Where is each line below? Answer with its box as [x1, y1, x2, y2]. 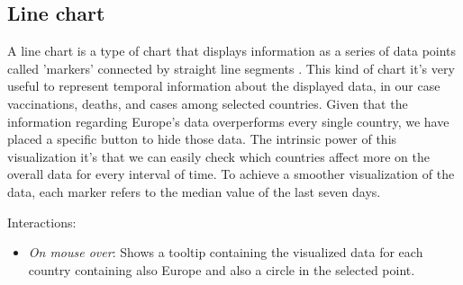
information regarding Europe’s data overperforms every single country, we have [7, 111, 449, 130]
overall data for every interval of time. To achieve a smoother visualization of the [7, 165, 455, 183]
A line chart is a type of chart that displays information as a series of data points [7, 41, 457, 60]
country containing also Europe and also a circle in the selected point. [28, 260, 415, 279]
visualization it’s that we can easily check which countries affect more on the [7, 147, 430, 165]
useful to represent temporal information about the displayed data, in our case [7, 76, 440, 95]
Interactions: [7, 212, 77, 231]
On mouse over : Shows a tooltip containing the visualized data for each [28, 243, 423, 262]
